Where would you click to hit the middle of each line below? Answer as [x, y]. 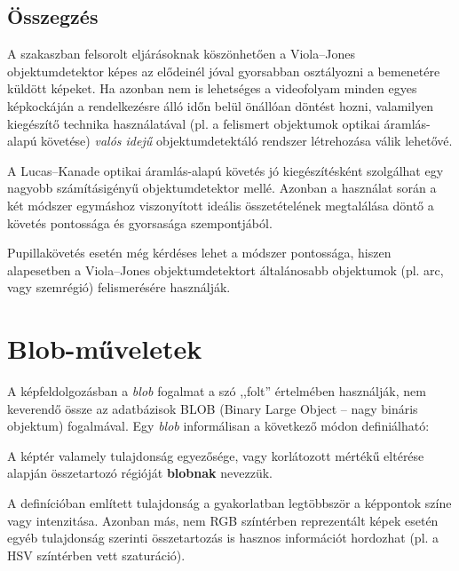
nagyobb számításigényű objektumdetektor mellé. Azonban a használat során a [222, 188]
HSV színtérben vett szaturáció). [96, 555]
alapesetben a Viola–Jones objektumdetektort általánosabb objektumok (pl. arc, [226, 270]
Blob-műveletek [105, 349]
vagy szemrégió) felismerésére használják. [119, 287]
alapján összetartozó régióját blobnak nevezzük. [140, 473]
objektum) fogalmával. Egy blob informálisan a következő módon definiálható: [218, 426]
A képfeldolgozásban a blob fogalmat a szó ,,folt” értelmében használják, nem [217, 391]
